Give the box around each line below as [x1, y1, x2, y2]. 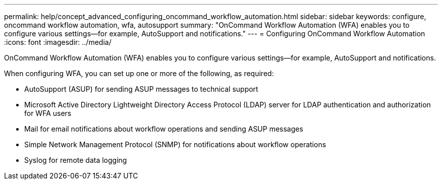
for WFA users [24, 109, 72, 117]
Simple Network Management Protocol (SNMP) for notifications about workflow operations [24, 140, 326, 149]
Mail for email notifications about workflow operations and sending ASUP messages [24, 125, 303, 133]
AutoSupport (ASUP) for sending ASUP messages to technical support [24, 85, 258, 93]
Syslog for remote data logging [24, 156, 127, 164]
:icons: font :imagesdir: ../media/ [4, 38, 112, 46]
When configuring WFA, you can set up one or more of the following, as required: [4, 69, 274, 78]
